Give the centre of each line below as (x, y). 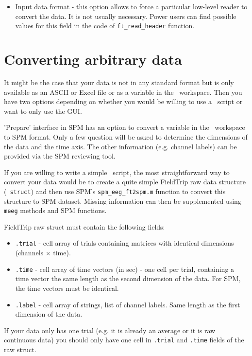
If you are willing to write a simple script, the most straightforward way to (117, 172)
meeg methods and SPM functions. (55, 210)
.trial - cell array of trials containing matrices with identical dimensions (125, 243)
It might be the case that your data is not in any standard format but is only (119, 82)
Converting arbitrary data (93, 59)
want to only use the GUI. (43, 111)
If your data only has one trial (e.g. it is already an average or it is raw (110, 330)
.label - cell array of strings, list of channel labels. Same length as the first (128, 304)
